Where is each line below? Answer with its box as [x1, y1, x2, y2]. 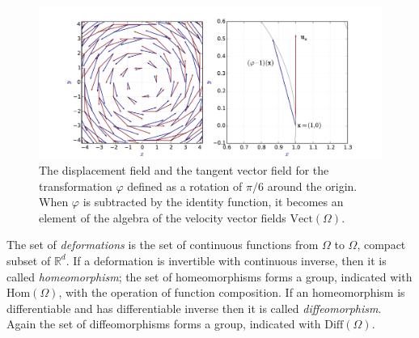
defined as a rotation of [127, 177, 243, 194]
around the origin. [267, 177, 358, 194]
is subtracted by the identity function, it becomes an [83, 193, 344, 210]
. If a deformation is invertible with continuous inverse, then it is [66, 251, 387, 268]
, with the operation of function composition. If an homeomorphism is [58, 284, 405, 301]
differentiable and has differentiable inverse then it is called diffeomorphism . [6, 299, 382, 316]
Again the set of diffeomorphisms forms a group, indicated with [6, 315, 321, 332]
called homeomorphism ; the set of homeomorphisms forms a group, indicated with [6, 268, 413, 285]
